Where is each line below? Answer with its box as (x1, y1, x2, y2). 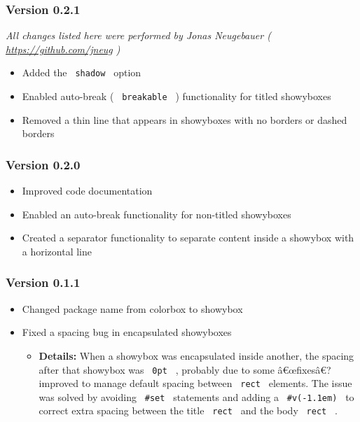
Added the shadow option (22, 65, 141, 80)
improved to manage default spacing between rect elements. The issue (39, 376, 352, 391)
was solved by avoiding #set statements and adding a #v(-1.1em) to (39, 389, 354, 404)
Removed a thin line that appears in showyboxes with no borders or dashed (22, 112, 347, 127)
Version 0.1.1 (6, 274, 81, 291)
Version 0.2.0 (6, 155, 81, 173)
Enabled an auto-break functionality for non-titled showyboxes (22, 206, 291, 221)
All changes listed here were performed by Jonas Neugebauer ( (6, 28, 271, 43)
